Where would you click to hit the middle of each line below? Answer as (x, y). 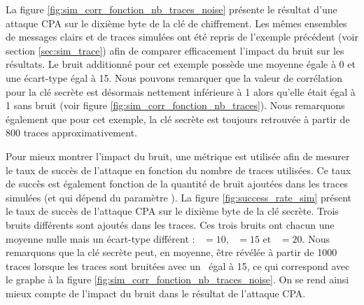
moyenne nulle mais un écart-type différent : (100, 238)
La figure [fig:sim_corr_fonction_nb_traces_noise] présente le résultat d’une (171, 9)
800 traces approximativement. (71, 133)
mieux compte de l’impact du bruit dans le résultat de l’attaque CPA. (156, 293)
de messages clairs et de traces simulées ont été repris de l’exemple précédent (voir (182, 37)
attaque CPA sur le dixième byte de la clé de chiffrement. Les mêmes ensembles (176, 23)
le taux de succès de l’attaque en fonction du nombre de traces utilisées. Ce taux (178, 170)
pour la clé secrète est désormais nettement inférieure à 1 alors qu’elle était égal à (181, 91)
